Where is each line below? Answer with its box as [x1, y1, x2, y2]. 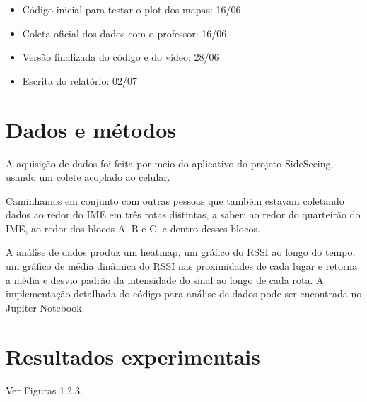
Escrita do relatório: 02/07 [22, 73, 137, 88]
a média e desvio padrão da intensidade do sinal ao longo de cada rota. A [6, 272, 324, 287]
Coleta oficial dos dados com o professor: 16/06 [22, 25, 227, 40]
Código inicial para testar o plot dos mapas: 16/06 [22, 2, 241, 16]
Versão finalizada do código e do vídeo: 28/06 [22, 49, 219, 64]
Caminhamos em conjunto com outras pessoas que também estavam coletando [6, 193, 344, 208]
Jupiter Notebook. [6, 300, 85, 314]
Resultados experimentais [6, 341, 260, 370]
